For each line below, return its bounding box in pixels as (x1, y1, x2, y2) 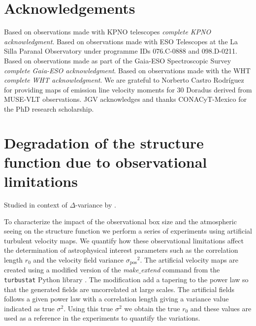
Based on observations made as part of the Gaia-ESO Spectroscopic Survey (4, 55, 231, 65)
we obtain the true (124, 303, 180, 313)
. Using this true (64, 303, 113, 313)
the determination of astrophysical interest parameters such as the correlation (4, 245, 238, 255)
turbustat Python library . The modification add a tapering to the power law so (4, 274, 249, 284)
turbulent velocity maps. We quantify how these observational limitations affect (4, 235, 244, 245)
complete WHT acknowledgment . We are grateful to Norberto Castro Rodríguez (4, 75, 244, 85)
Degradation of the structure (4, 132, 204, 152)
